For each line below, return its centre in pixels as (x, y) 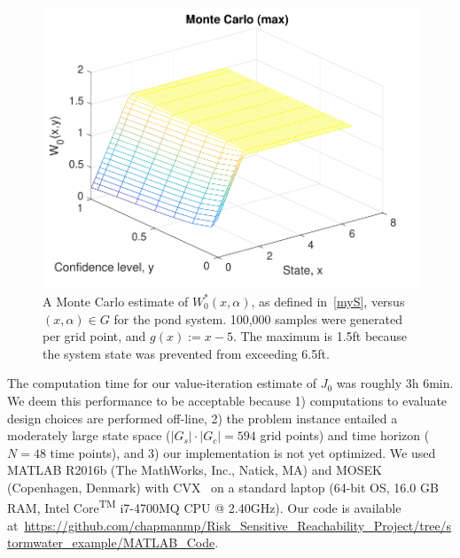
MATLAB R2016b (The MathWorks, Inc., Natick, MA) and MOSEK (195, 470)
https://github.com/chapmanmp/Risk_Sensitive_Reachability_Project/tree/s (238, 525)
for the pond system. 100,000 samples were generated (258, 318)
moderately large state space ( (89, 435)
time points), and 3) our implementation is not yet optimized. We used (243, 452)
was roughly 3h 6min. (395, 383)
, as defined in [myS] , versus (328, 301)
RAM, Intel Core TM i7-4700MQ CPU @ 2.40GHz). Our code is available (204, 507)
